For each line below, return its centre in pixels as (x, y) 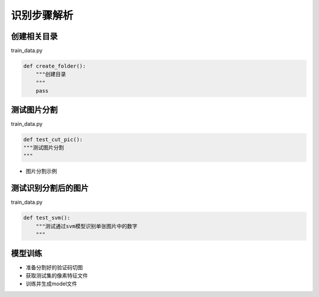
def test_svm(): (47, 218)
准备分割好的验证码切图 (54, 267)
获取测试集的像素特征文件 (57, 276)
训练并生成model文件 (51, 284)
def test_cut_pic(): (53, 139)
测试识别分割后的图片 (50, 188)
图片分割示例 (41, 171)
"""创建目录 (51, 74)
